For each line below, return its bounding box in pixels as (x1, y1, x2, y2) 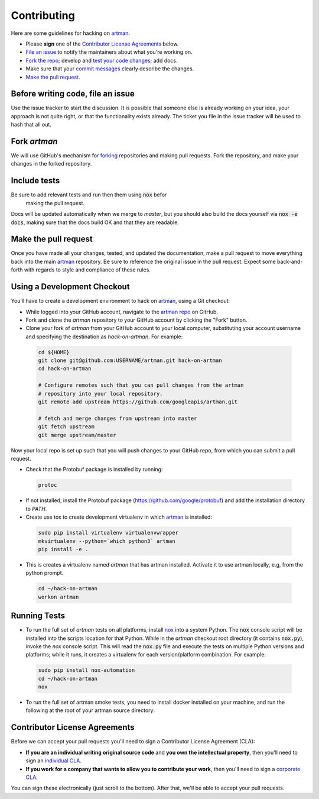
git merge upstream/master (38, 432, 116, 438)
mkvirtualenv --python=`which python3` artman (38, 538, 175, 544)
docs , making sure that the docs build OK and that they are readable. (11, 219, 180, 226)
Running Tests (11, 611, 65, 621)
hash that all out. (11, 121, 51, 128)
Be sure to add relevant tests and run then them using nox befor (11, 191, 167, 198)
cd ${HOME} (38, 349, 70, 355)
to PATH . (25, 505, 47, 512)
